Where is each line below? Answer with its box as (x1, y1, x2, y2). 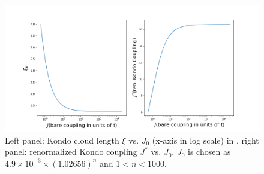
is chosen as (188, 145, 231, 158)
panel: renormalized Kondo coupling (5, 145, 137, 158)
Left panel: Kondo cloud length (5, 133, 119, 146)
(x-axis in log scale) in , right (152, 133, 259, 146)
